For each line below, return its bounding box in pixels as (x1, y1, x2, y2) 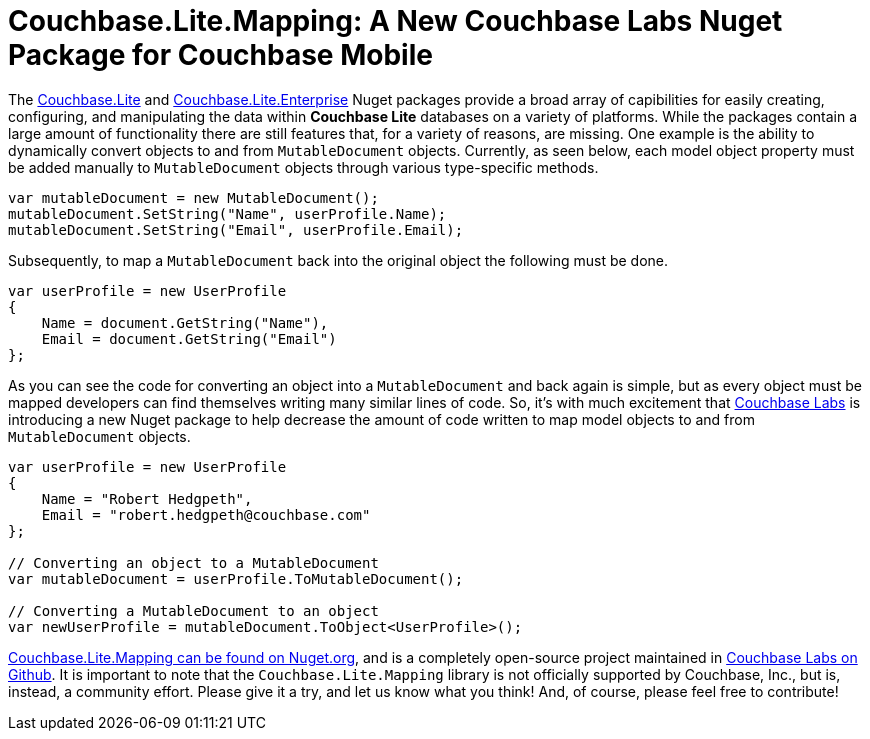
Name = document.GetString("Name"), (41, 314, 329, 331)
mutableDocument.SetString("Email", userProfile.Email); (8, 221, 464, 238)
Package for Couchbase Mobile (8, 38, 433, 72)
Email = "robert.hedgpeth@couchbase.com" (41, 506, 371, 523)
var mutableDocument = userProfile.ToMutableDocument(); (8, 570, 464, 587)
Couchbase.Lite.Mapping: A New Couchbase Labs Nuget (8, 4, 783, 38)
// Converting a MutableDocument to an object (8, 602, 379, 619)
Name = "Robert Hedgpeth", (41, 490, 253, 507)
